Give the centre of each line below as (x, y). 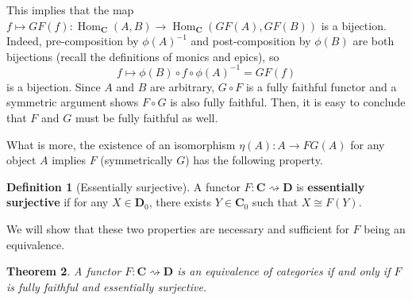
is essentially (331, 186)
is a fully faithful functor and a (321, 86)
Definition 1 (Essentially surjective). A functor (123, 186)
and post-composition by (251, 41)
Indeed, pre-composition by (73, 41)
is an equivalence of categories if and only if (284, 271)
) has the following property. (254, 160)
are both (373, 41)
